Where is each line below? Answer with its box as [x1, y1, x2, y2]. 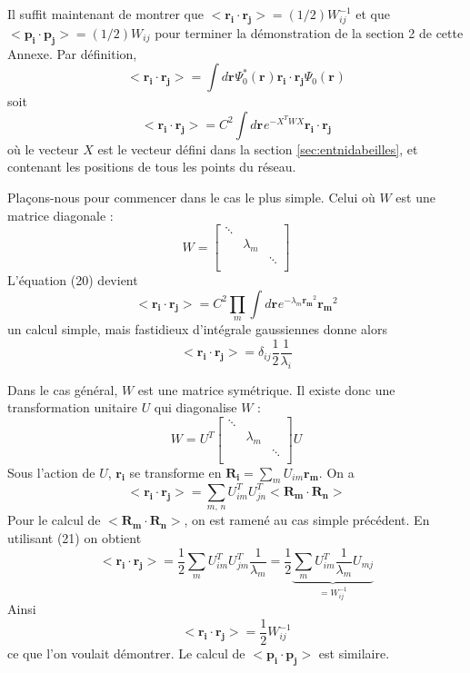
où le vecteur [7, 139, 79, 158]
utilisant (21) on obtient [7, 528, 142, 547]
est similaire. [318, 644, 390, 663]
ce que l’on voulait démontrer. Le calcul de [7, 644, 245, 663]
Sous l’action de [7, 462, 95, 481]
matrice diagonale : [7, 205, 114, 224]
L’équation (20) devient [7, 271, 138, 290]
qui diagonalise [154, 398, 237, 417]
